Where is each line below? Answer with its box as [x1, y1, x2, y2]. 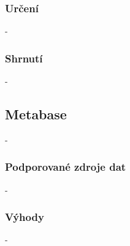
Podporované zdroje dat [5, 159, 126, 174]
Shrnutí [5, 50, 43, 65]
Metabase [5, 105, 67, 124]
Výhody [5, 209, 44, 225]
